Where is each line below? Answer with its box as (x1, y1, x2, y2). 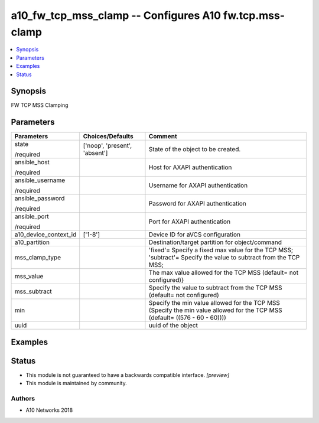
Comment (148, 132, 177, 141)
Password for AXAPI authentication (148, 200, 246, 208)
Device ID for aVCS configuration (148, 230, 240, 239)
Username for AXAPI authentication (148, 181, 248, 190)
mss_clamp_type (14, 253, 61, 262)
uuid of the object (148, 321, 198, 330)
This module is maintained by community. (25, 380, 127, 387)
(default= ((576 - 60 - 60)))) (148, 314, 227, 322)
